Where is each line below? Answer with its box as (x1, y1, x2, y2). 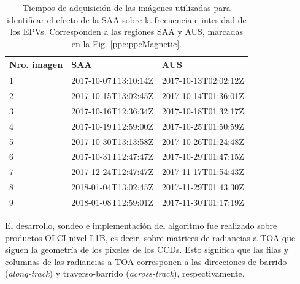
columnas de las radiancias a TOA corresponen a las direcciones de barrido (5, 255, 287, 267)
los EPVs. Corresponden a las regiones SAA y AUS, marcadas (10, 25, 244, 38)
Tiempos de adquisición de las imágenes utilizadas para (23, 1, 231, 13)
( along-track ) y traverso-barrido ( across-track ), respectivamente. (5, 267, 245, 280)
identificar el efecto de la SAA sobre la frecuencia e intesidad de (7, 13, 247, 26)
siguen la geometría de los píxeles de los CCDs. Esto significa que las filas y (5, 243, 289, 256)
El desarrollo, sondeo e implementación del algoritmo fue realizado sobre (5, 219, 277, 232)
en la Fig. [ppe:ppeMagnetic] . (71, 37, 182, 50)
